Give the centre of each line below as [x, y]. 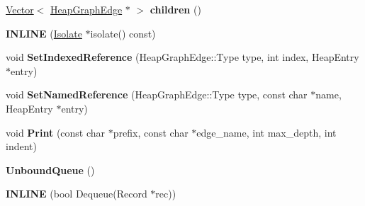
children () [175, 9]
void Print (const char [56, 132]
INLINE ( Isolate [44, 33]
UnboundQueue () [50, 170]
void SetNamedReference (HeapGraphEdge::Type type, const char [157, 95]
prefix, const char [151, 132]
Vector [20, 9]
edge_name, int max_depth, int [266, 132]
